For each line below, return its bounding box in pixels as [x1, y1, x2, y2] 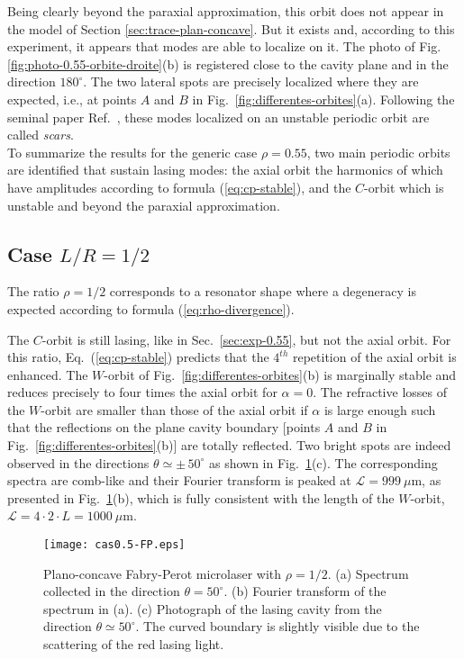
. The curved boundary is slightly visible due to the [135, 617, 420, 636]
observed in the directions [7, 453, 150, 472]
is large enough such [323, 400, 436, 419]
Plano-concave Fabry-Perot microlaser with [43, 564, 282, 582]
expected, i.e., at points [7, 89, 137, 108]
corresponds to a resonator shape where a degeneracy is [109, 282, 416, 301]
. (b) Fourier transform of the [223, 582, 387, 600]
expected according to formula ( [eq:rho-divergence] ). [7, 299, 295, 318]
